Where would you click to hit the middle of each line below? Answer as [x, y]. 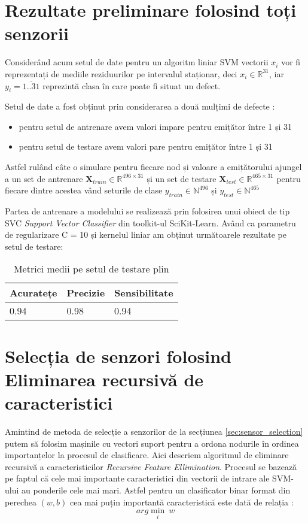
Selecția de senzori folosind [118, 355]
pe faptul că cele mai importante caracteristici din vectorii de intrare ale [137, 478]
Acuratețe [33, 293]
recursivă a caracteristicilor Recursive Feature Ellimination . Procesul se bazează [151, 466]
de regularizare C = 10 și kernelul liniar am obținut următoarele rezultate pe [146, 234]
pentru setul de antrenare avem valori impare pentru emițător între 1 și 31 [155, 126]
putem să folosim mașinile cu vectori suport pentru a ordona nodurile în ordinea [152, 443]
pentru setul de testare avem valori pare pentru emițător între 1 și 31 [146, 146]
